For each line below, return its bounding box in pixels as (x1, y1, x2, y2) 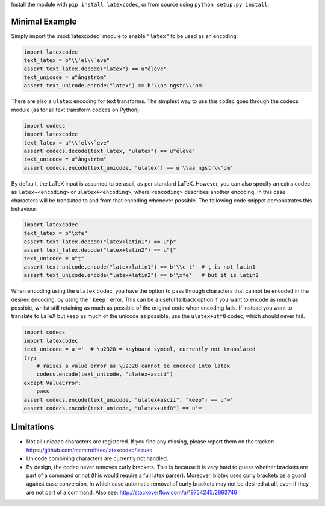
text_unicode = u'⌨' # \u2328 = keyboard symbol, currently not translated (23, 346, 256, 352)
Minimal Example (11, 16, 77, 27)
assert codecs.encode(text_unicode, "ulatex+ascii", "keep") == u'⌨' (23, 396, 234, 403)
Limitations (11, 422, 54, 433)
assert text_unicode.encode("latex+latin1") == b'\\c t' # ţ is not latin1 (23, 263, 256, 270)
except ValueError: (23, 379, 81, 386)
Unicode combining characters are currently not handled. (26, 455, 169, 462)
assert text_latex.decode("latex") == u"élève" (23, 65, 167, 72)
